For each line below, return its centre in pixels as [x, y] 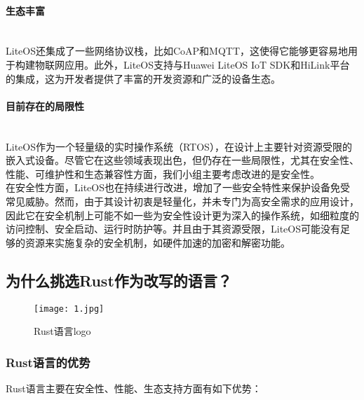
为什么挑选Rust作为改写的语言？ [119, 280]
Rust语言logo [62, 331]
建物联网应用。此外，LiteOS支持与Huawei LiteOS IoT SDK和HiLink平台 [187, 64]
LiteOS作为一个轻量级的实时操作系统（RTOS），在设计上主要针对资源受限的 [179, 146]
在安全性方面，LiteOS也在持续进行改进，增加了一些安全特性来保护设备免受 [178, 187]
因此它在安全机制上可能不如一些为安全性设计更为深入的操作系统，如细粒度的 [182, 215]
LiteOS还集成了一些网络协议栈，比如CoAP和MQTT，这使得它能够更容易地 [177, 51]
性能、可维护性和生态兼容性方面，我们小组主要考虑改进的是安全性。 [163, 173]
